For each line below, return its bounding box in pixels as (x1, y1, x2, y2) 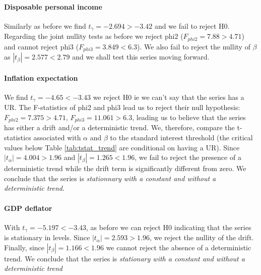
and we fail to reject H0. (154, 20, 230, 31)
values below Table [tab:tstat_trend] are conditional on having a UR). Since (4, 142, 240, 152)
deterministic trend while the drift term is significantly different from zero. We (4, 163, 246, 174)
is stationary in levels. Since (4, 232, 90, 243)
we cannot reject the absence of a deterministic (106, 242, 251, 252)
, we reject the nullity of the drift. (149, 232, 254, 243)
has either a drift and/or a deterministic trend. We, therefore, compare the (4, 122, 235, 133)
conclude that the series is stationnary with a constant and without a (4, 173, 216, 183)
